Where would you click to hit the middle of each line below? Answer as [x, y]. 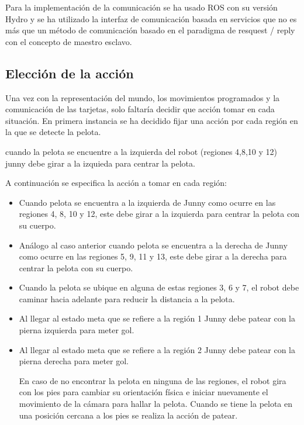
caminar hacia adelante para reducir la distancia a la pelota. [127, 298]
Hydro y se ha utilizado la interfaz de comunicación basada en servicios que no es [151, 18]
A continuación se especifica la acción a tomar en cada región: [116, 183]
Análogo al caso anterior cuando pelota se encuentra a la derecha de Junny [153, 245]
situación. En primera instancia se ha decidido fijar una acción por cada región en [152, 120]
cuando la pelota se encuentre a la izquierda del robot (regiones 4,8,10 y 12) [141, 151]
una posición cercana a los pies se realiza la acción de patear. [128, 415]
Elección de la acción [70, 73]
